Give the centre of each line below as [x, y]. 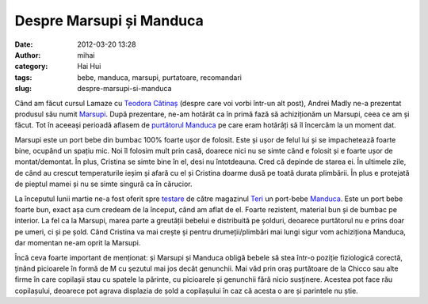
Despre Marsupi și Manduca [109, 21]
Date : [24, 44]
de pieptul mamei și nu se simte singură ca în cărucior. [103, 184]
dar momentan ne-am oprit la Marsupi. [78, 243]
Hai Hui [89, 66]
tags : [23, 77]
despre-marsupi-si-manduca [124, 89]
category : [31, 66]
